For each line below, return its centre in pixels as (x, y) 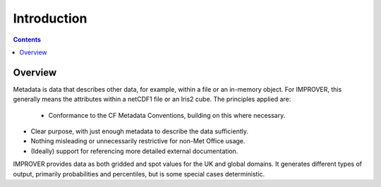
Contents (27, 40)
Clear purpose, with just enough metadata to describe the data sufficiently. (139, 131)
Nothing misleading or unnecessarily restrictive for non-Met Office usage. (138, 141)
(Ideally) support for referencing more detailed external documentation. (134, 151)
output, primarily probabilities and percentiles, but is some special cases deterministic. (139, 174)
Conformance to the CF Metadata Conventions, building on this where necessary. (167, 115)
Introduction (50, 18)
